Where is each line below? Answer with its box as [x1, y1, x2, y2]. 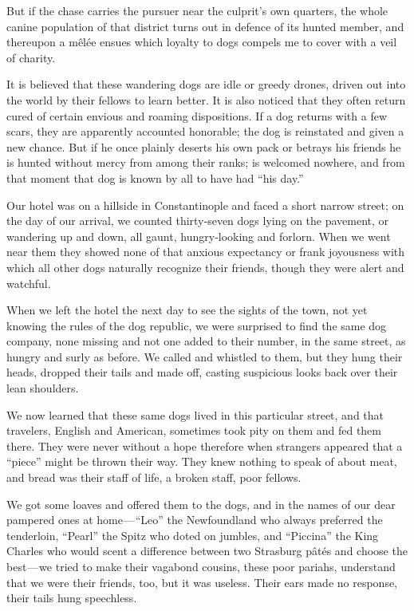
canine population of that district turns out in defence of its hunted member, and [6, 18, 404, 34]
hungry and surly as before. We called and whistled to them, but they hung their [6, 348, 403, 365]
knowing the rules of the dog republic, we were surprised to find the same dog [6, 317, 387, 333]
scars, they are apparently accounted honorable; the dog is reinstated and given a [6, 123, 404, 140]
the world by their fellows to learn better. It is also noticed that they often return [6, 91, 406, 108]
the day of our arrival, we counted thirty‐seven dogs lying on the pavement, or [6, 212, 389, 229]
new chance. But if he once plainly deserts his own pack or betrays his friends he [6, 138, 401, 155]
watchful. [6, 274, 51, 291]
